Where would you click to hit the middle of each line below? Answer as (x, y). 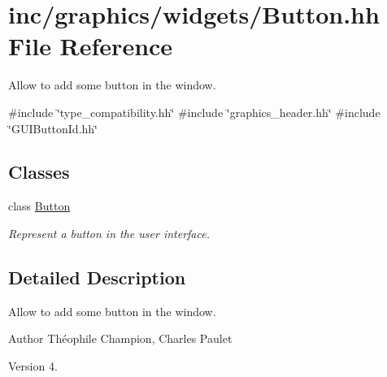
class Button (39, 206)
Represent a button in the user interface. (109, 233)
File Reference (91, 46)
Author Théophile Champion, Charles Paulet (120, 338)
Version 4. (33, 365)
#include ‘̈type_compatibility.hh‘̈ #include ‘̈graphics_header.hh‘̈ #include (194, 112)
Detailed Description (97, 277)
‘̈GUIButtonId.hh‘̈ (53, 128)
